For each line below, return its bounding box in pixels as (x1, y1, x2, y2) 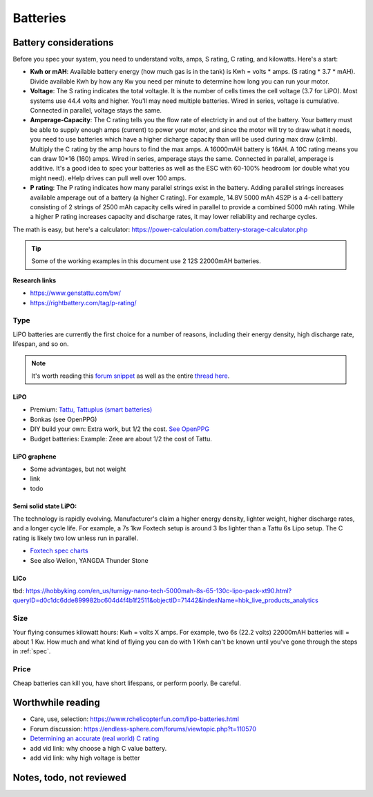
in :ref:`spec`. (12, 647, 51, 655)
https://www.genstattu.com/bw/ (30, 289, 121, 297)
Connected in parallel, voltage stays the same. (30, 106, 162, 115)
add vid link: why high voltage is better (30, 753, 140, 762)
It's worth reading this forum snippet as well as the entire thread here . (31, 372, 230, 380)
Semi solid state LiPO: (12, 501, 77, 510)
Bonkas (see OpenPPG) (30, 415, 97, 423)
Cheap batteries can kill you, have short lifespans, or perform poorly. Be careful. (12, 679, 242, 687)
